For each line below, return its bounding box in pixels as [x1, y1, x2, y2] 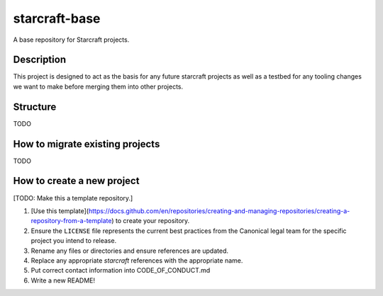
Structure [13, 101, 57, 113]
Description [13, 54, 67, 66]
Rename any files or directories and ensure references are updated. [30, 246, 229, 255]
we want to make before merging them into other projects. [13, 82, 184, 91]
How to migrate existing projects [13, 138, 160, 150]
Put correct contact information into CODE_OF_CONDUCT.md [30, 266, 211, 275]
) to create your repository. [111, 217, 190, 225]
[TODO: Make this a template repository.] [13, 193, 133, 202]
